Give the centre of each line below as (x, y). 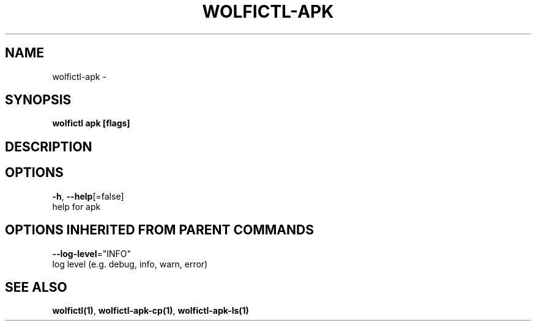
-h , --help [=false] (88, 196)
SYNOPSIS (38, 100)
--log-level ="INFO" (92, 253)
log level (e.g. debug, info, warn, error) (130, 264)
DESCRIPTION (49, 147)
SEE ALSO (36, 287)
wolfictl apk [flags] (91, 123)
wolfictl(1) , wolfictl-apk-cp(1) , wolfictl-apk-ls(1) (151, 311)
